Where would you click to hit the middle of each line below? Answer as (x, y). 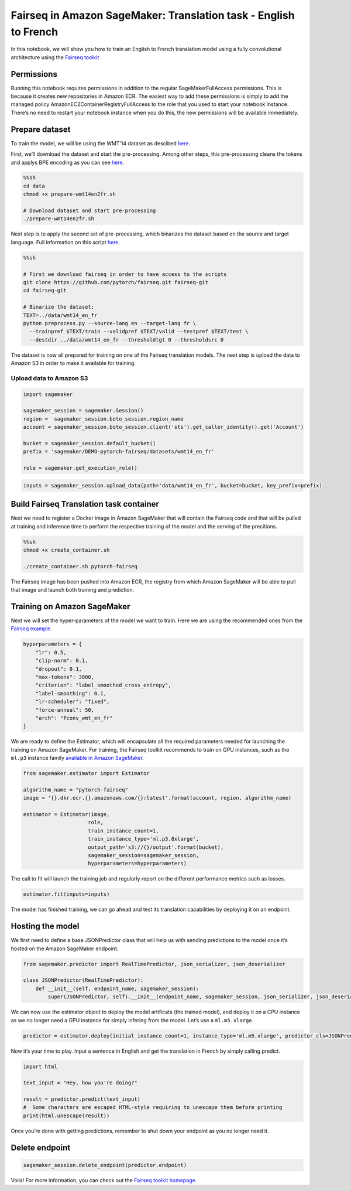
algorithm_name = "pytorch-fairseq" (76, 790)
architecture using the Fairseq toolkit (55, 57)
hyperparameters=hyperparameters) (137, 864)
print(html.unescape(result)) (66, 1115)
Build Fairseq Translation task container (85, 504)
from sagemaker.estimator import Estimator (87, 774)
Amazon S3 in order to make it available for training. (73, 363)
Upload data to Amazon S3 (49, 378)
